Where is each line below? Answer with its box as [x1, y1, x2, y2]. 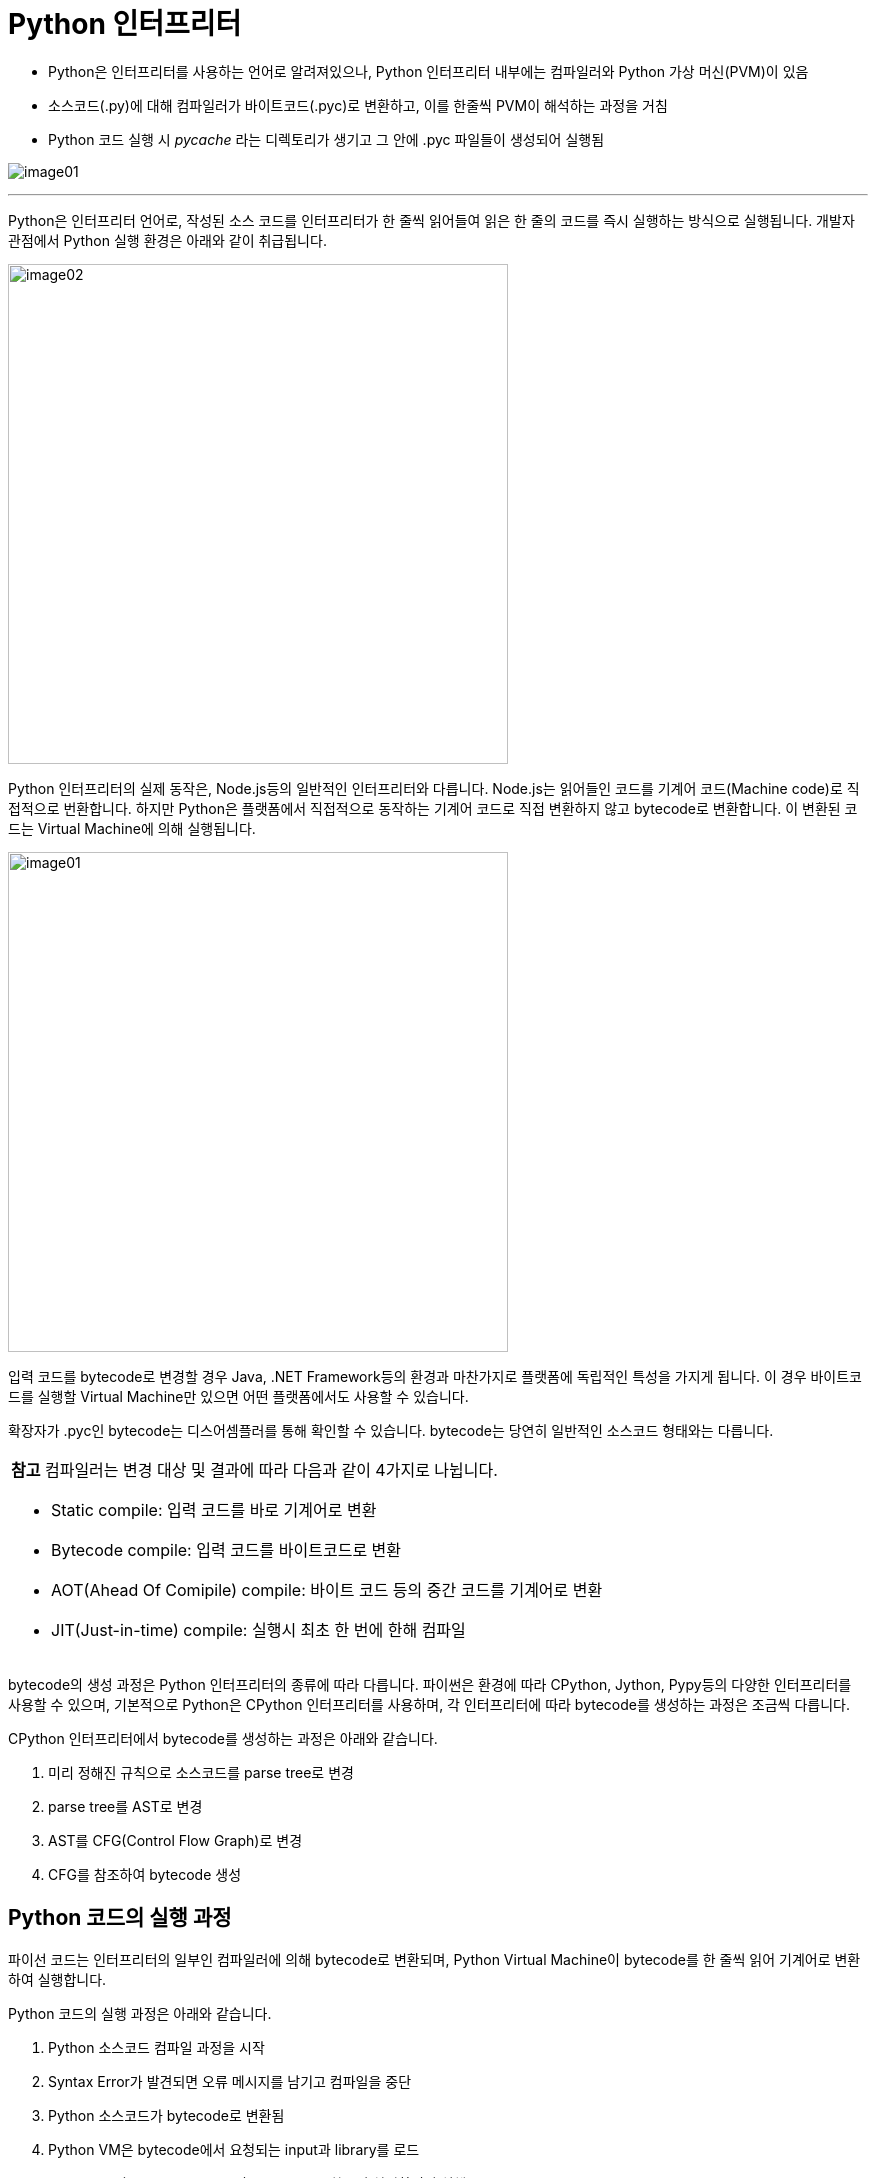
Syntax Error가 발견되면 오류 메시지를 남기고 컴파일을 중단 [48, 2072, 412, 2090]
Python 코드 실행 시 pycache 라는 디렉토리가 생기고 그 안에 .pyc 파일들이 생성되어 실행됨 [48, 130, 605, 148]
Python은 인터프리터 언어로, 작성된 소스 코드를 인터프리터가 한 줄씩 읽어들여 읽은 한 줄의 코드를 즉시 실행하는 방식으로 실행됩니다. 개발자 [8, 211, 855, 229]
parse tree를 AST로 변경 [48, 1797, 203, 1815]
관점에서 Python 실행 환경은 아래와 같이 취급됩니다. [8, 231, 327, 249]
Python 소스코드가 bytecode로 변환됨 [48, 2106, 285, 2124]
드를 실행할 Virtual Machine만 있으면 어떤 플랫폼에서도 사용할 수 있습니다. [8, 1387, 469, 1405]
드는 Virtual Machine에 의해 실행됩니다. [8, 819, 256, 837]
